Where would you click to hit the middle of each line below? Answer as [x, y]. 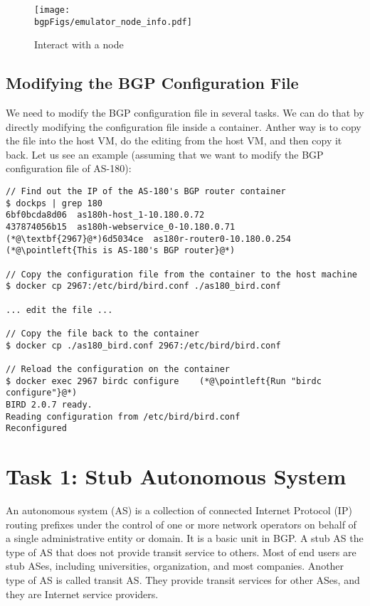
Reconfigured [36, 429]
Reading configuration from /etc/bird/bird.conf [123, 416]
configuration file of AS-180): [69, 168]
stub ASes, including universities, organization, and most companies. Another [175, 566]
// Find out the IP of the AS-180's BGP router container [146, 192]
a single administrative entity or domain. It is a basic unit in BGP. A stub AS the [185, 538]
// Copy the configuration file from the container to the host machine [181, 274]
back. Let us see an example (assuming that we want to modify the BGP [165, 154]
